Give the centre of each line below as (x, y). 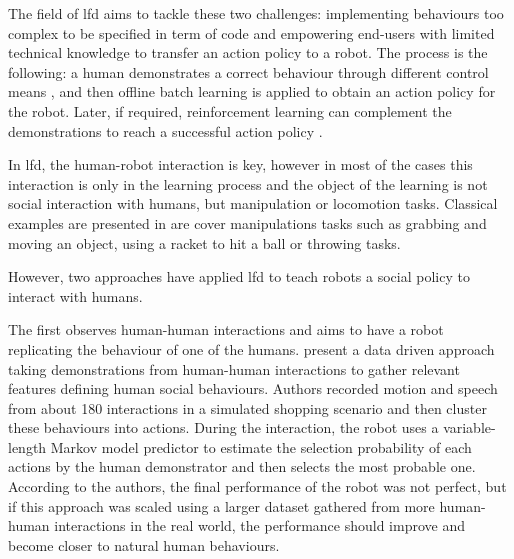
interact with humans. (75, 295)
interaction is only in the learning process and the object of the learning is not (248, 183)
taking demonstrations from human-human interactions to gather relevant (234, 368)
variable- (469, 427)
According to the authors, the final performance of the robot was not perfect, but (257, 486)
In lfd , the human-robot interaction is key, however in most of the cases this (240, 164)
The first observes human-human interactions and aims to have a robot (226, 329)
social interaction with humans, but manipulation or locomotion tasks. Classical (253, 203)
